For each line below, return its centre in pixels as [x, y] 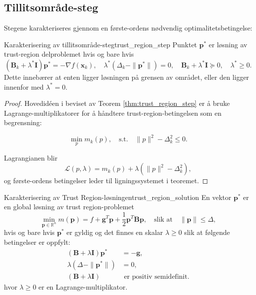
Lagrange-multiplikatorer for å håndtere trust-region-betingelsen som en [113, 113]
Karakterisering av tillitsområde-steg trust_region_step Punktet [101, 44]
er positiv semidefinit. [157, 277]
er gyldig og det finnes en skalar [115, 232]
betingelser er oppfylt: [37, 242]
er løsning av [228, 44]
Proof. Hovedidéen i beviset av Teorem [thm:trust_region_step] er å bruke [117, 103]
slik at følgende [207, 232]
